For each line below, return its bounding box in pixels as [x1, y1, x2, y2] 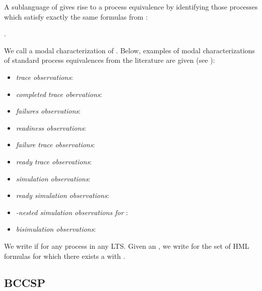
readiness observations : [16, 122, 86, 133]
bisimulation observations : [16, 224, 96, 234]
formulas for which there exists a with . [4, 250, 125, 261]
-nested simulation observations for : [16, 207, 128, 217]
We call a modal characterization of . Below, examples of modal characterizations [4, 45, 255, 55]
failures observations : [16, 106, 81, 116]
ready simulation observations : [16, 190, 109, 201]
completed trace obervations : [16, 88, 102, 99]
